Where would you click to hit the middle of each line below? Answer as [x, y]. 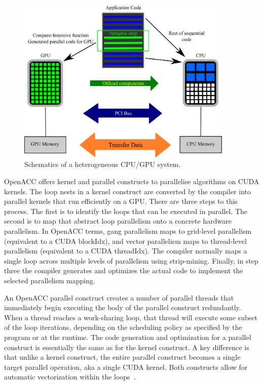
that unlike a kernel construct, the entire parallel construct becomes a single [122, 357]
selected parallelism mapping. [50, 280]
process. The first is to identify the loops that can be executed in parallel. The [126, 211]
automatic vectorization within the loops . [70, 377]
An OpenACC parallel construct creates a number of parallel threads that [119, 297]
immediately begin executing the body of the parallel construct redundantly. [123, 307]
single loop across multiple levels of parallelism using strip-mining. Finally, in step [131, 260]
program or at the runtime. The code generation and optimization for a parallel [128, 337]
